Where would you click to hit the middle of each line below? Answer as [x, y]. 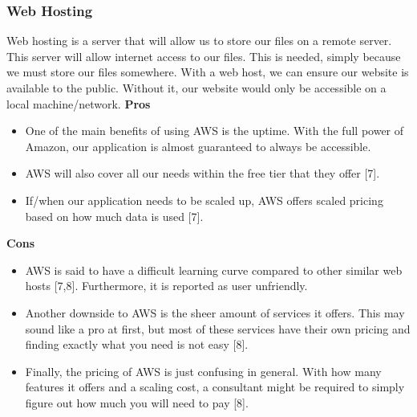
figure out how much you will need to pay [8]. [137, 402]
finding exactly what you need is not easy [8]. [137, 344]
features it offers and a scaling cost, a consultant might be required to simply [215, 387]
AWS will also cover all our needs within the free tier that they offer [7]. [202, 173]
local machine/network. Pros [79, 103]
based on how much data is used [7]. [114, 216]
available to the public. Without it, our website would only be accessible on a [196, 88]
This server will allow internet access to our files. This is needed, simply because [204, 56]
